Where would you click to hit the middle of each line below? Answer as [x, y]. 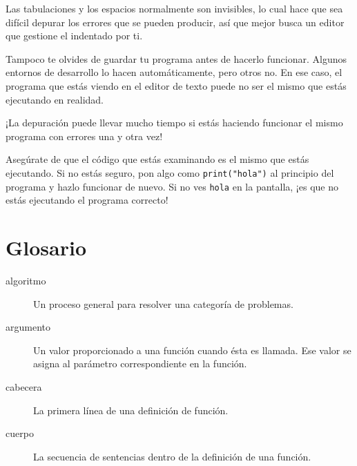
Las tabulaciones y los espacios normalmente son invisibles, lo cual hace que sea [174, 8]
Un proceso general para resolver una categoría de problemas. [163, 303]
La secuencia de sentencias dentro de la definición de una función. [172, 456]
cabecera [24, 386]
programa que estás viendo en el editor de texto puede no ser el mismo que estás [176, 85]
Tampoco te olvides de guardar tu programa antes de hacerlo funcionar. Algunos [176, 58]
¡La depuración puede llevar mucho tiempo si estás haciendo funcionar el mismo [174, 123]
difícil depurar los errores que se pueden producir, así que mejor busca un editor [175, 22]
